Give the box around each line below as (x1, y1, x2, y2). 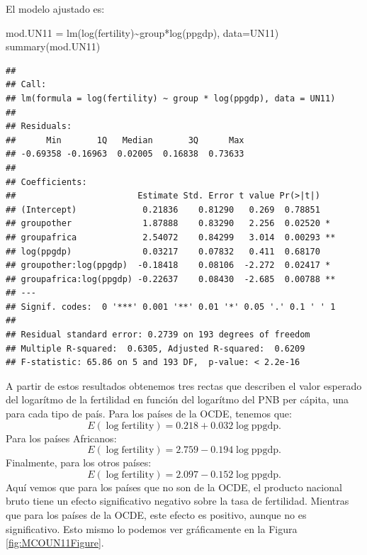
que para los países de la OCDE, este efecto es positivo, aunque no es (6, 508, 307, 522)
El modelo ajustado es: (6, 1, 105, 16)
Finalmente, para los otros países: (6, 455, 152, 470)
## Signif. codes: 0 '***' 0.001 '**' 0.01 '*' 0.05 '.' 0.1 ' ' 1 (6, 301, 336, 312)
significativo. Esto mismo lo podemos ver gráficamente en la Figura (6, 521, 298, 536)
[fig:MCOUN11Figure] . (6, 535, 104, 550)
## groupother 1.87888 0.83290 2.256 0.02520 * (6, 218, 331, 229)
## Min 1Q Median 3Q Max (6, 135, 244, 145)
